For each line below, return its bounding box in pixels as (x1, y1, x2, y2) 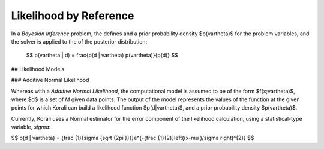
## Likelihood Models (11, 65, 65, 72)
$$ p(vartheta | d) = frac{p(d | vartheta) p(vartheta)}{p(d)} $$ (26, 51, 178, 59)
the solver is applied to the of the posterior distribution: (11, 38, 148, 45)
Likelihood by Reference (11, 9, 134, 22)
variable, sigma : (11, 123, 51, 131)
